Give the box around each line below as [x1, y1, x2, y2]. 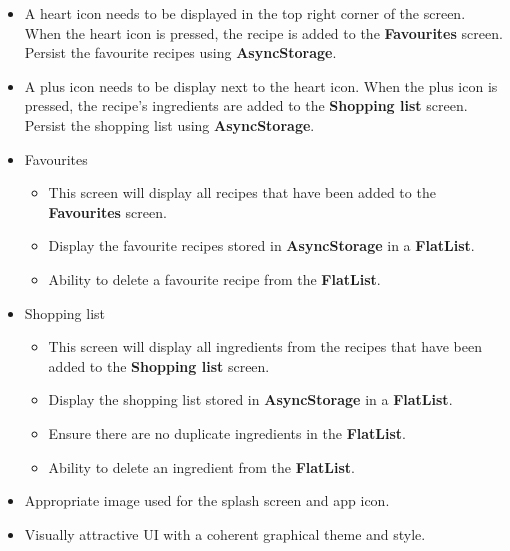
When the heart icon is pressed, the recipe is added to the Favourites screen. [24, 22, 503, 43]
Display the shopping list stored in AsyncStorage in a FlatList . [48, 389, 453, 410]
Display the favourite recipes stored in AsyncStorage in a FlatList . [48, 235, 475, 256]
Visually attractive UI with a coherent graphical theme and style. [24, 523, 426, 544]
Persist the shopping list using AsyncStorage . [24, 114, 315, 135]
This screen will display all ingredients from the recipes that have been [48, 336, 482, 357]
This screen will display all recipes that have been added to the [48, 182, 436, 203]
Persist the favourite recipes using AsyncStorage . [24, 42, 337, 63]
